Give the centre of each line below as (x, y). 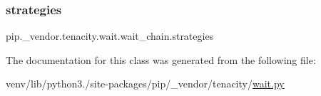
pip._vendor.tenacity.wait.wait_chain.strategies (110, 36)
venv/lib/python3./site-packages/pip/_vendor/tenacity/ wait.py (145, 84)
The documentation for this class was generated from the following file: (161, 59)
